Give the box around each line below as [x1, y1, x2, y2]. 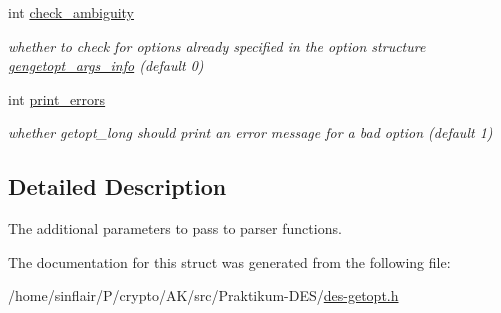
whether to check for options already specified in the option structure [8, 35, 426, 56]
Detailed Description [8, 171, 227, 202]
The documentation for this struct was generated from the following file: [8, 251, 451, 272]
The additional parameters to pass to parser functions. [8, 218, 342, 239]
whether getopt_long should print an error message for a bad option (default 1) [8, 122, 493, 143]
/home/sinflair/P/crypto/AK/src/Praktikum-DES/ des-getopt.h [8, 285, 399, 306]
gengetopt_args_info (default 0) [8, 55, 204, 76]
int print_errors [8, 88, 106, 109]
